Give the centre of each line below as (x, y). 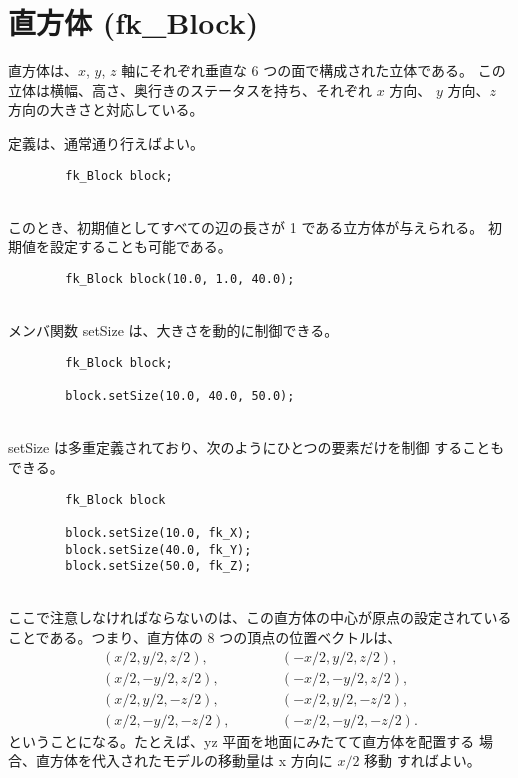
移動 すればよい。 (422, 760)
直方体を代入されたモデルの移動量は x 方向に (184, 760)
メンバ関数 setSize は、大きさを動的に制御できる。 (173, 330)
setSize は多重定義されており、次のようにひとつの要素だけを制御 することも (256, 447)
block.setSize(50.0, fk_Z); (158, 566)
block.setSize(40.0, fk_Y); (158, 549)
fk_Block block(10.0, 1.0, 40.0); (180, 278)
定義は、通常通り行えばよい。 (106, 142)
